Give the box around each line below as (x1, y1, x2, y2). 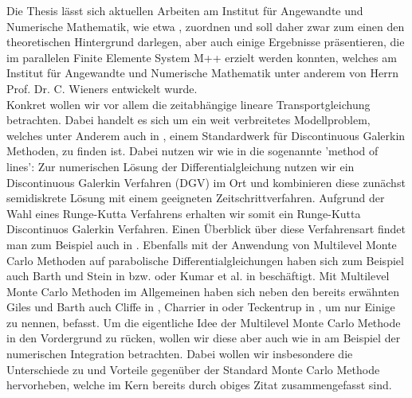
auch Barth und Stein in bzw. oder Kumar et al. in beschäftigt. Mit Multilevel (6, 267, 390, 284)
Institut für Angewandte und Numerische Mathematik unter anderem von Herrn (6, 64, 398, 81)
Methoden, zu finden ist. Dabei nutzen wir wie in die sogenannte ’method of (6, 142, 379, 159)
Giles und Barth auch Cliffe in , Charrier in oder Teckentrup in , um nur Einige (6, 298, 395, 315)
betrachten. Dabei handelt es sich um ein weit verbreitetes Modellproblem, (6, 111, 371, 128)
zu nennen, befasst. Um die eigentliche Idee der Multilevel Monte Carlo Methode (6, 314, 401, 330)
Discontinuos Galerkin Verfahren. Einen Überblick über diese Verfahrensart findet (6, 220, 406, 237)
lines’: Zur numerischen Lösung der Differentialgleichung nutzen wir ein (6, 158, 355, 174)
